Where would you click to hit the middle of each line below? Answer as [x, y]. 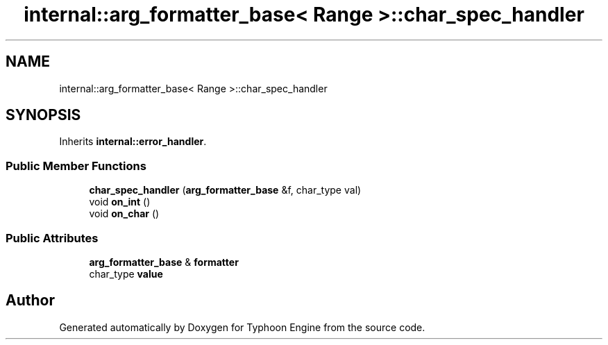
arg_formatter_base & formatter [164, 262]
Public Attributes [52, 238]
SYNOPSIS [43, 115]
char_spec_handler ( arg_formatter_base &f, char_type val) [225, 190]
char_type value [126, 274]
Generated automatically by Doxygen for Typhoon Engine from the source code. [242, 327]
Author [30, 301]
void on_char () [124, 214]
